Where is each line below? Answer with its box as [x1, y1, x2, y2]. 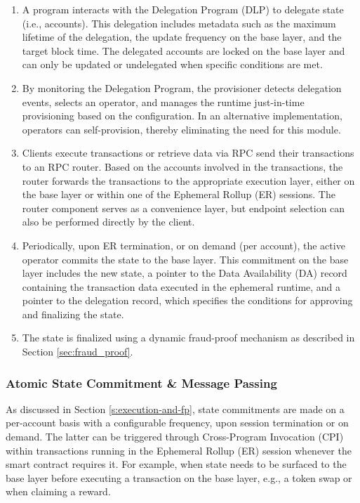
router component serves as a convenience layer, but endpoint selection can [22, 200, 345, 215]
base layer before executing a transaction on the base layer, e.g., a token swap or [6, 470, 352, 485]
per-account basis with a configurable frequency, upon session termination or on [6, 415, 349, 430]
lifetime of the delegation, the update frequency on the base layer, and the [22, 30, 342, 44]
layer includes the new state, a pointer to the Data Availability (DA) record [22, 266, 347, 280]
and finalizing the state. [22, 306, 124, 321]
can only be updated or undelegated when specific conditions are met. [22, 57, 323, 72]
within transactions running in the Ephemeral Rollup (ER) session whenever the [6, 443, 352, 457]
